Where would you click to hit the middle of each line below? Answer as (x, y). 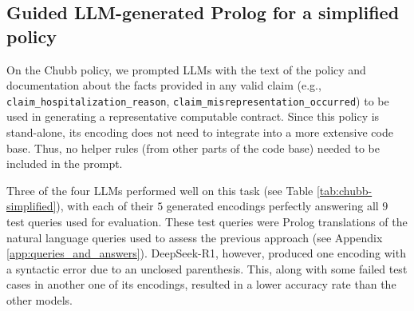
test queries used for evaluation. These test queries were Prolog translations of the (207, 221)
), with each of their (105, 206)
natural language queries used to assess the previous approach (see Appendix (195, 237)
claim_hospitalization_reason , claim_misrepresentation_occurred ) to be (198, 100)
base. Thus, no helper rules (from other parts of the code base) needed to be (193, 148)
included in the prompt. (65, 163)
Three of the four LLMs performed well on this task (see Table (160, 190)
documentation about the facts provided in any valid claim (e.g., (164, 85)
